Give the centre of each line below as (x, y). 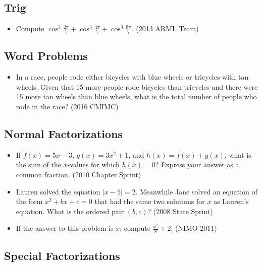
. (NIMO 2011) (194, 228)
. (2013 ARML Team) (165, 28)
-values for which (93, 164)
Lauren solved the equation (58, 191)
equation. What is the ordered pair (70, 211)
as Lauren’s (231, 201)
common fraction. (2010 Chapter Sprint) (78, 174)
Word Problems (46, 56)
